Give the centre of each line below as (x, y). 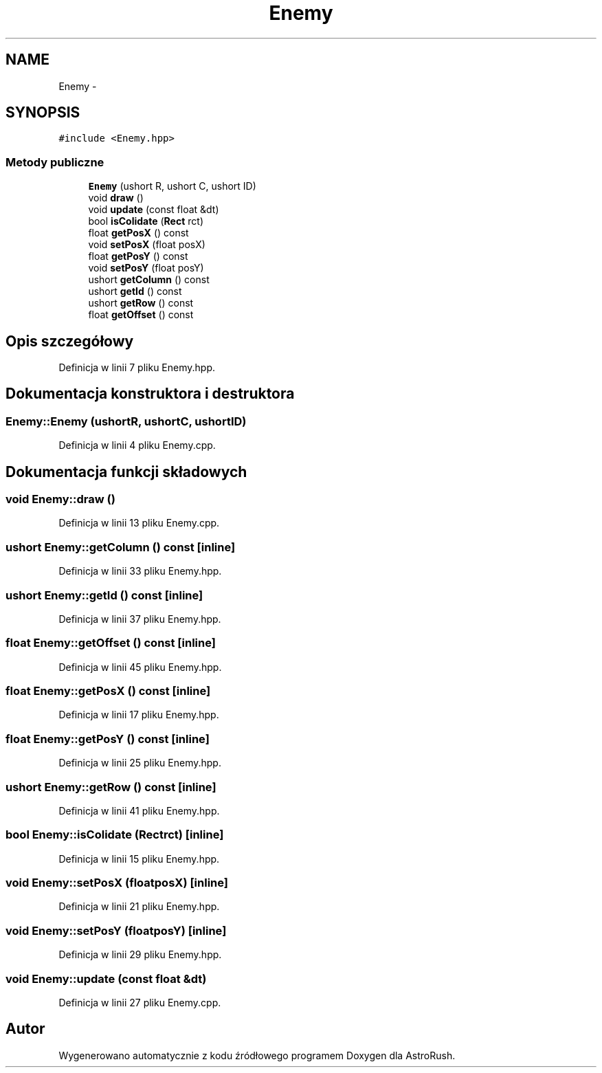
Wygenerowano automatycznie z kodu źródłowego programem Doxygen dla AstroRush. (257, 1055)
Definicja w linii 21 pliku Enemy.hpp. (139, 907)
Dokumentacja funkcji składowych (126, 472)
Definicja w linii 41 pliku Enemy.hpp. (139, 810)
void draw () (116, 198)
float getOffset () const (141, 315)
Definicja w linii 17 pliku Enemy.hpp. (139, 715)
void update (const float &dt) (154, 210)
